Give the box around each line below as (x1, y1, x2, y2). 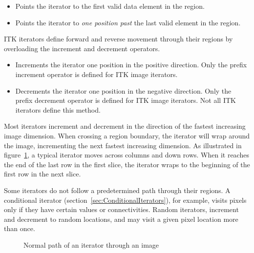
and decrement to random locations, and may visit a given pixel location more (4, 214, 238, 224)
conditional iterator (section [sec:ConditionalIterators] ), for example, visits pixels (4, 195, 247, 205)
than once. (4, 223, 35, 234)
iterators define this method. (15, 104, 101, 115)
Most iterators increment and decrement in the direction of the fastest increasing (4, 121, 246, 131)
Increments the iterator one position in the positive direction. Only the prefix (15, 59, 247, 70)
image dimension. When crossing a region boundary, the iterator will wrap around (4, 130, 250, 140)
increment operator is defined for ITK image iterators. (15, 69, 178, 79)
